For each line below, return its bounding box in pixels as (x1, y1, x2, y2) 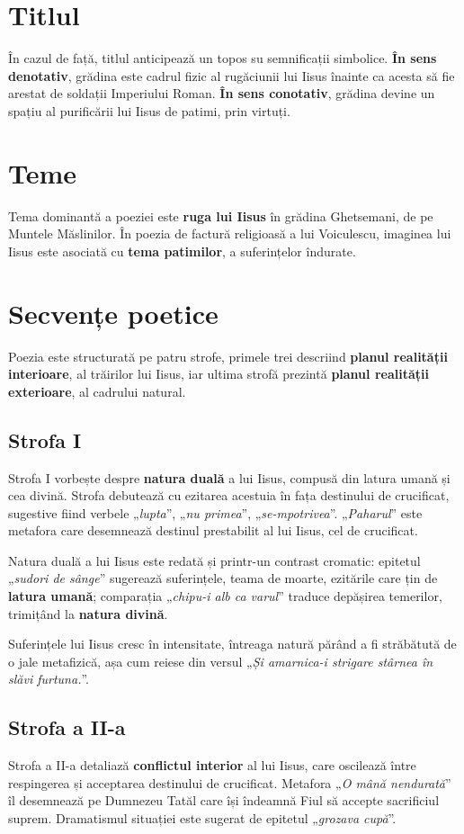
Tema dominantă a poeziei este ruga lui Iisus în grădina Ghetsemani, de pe (8, 206, 433, 225)
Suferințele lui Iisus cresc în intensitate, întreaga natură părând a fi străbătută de (8, 634, 457, 653)
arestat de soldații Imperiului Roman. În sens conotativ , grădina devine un (8, 84, 435, 103)
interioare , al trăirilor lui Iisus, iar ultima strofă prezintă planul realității (8, 364, 429, 383)
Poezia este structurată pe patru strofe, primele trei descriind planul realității (8, 346, 448, 365)
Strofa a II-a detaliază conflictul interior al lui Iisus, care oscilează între (8, 756, 416, 775)
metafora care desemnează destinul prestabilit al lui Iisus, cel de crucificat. (8, 521, 418, 540)
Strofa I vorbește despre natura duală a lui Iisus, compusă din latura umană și (8, 468, 451, 487)
